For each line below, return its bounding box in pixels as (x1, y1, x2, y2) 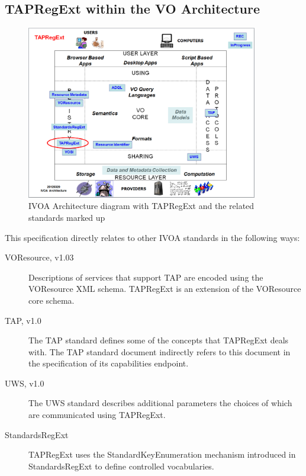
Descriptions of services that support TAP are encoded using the (28, 271, 263, 283)
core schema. (28, 294, 75, 306)
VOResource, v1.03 (5, 251, 74, 263)
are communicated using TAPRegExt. (28, 409, 166, 421)
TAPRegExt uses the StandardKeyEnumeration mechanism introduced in (28, 448, 296, 461)
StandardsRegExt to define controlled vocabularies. (28, 459, 214, 472)
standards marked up (28, 211, 105, 223)
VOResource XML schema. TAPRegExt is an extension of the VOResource (28, 282, 301, 295)
